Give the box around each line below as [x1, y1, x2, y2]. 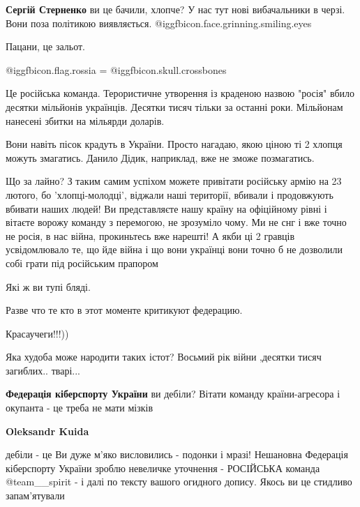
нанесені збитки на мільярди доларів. [6, 113, 165, 128]
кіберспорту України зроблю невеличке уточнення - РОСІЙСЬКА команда [6, 460, 320, 475]
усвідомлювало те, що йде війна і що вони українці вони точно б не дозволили [6, 242, 343, 257]
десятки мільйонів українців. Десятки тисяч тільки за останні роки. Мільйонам [6, 99, 343, 114]
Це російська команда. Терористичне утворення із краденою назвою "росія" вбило [6, 86, 355, 100]
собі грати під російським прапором [6, 255, 158, 270]
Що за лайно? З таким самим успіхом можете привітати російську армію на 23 [6, 174, 342, 188]
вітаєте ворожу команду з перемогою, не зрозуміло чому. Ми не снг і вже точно [6, 215, 347, 229]
